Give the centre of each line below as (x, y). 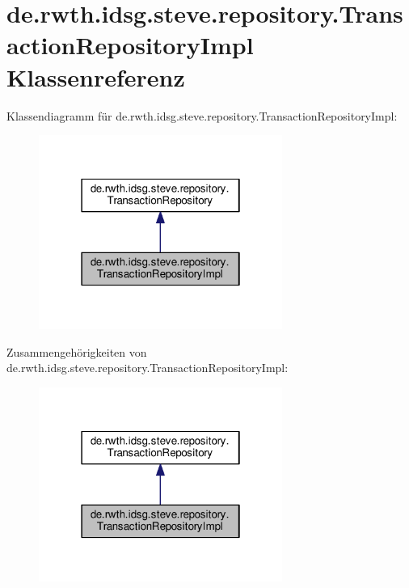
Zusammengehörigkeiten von (77, 351)
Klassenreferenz (96, 76)
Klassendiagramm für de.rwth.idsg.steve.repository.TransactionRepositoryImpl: (202, 115)
